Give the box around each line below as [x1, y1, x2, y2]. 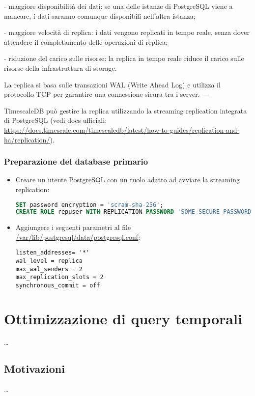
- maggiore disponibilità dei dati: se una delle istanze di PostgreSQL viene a [4, 1, 233, 11]
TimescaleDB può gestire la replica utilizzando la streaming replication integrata [4, 105, 247, 115]
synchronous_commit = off [15, 282, 100, 289]
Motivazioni [4, 361, 65, 376]
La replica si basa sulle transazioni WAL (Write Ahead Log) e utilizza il [4, 79, 221, 89]
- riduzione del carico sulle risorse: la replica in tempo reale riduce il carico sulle [4, 53, 244, 63]
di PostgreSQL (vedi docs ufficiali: [4, 115, 107, 125]
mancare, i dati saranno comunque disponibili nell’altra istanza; [4, 10, 196, 21]
